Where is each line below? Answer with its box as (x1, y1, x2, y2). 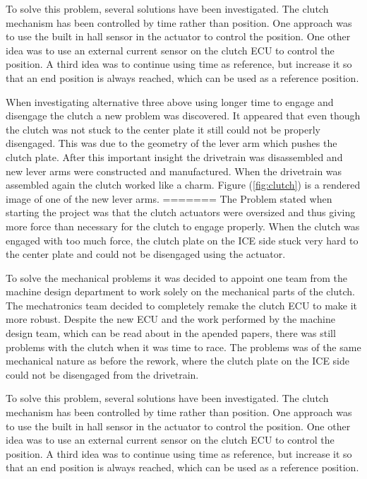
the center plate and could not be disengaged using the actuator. (6, 247, 286, 261)
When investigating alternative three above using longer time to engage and (6, 94, 334, 109)
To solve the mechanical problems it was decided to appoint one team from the (6, 270, 348, 285)
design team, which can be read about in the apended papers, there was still (6, 326, 336, 341)
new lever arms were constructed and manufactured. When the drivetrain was (6, 163, 342, 178)
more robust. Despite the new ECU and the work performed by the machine (6, 312, 335, 326)
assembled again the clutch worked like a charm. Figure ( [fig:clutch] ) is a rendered (6, 177, 361, 192)
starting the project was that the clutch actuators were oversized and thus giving (6, 205, 356, 220)
